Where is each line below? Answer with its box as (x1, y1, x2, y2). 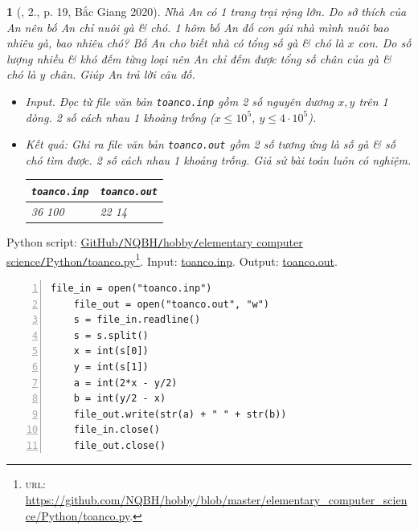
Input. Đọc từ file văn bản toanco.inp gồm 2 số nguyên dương (25, 92, 334, 109)
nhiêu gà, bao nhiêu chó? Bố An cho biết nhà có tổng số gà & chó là (6, 35, 344, 51)
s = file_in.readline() (73, 314, 201, 326)
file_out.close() (73, 439, 166, 451)
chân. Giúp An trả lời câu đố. (49, 66, 195, 83)
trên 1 (359, 92, 388, 109)
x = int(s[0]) (73, 345, 149, 357)
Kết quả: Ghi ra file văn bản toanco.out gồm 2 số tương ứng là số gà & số (25, 136, 395, 153)
